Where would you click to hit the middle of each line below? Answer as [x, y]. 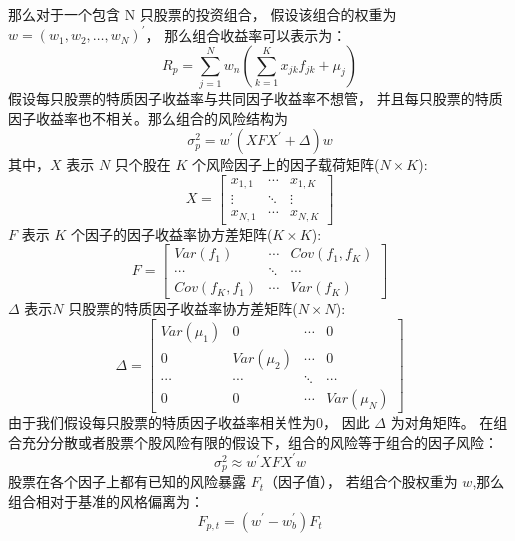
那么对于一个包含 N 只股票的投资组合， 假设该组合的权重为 [202, 14]
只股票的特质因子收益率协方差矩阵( [183, 308]
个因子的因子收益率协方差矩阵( [171, 233]
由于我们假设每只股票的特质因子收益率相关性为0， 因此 [189, 422]
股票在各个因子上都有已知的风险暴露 [127, 481]
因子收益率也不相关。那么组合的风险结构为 [148, 117]
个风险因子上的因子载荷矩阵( [286, 164]
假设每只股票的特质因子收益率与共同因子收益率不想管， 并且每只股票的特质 [255, 98]
